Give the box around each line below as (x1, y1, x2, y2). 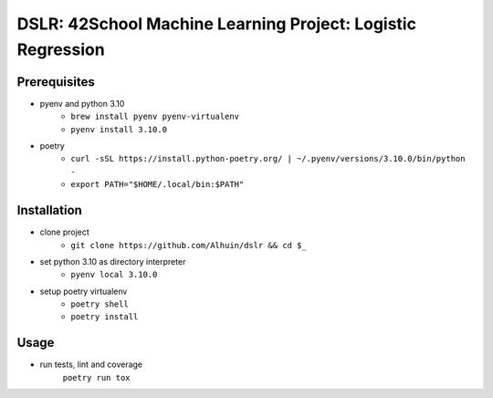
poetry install (70, 311, 139, 322)
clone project (39, 226, 90, 237)
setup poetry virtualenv (39, 286, 128, 297)
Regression (16, 39, 105, 59)
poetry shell (70, 299, 130, 309)
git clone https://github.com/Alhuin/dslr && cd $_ (70, 240, 308, 250)
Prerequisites (16, 74, 95, 89)
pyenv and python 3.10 (39, 98, 125, 109)
